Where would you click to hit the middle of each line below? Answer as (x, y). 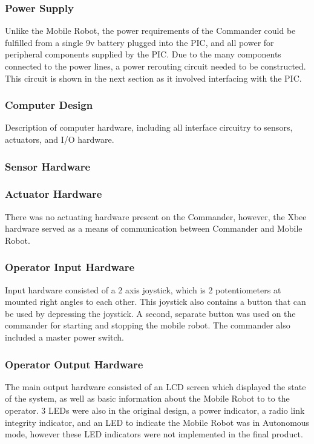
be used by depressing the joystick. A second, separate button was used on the (150, 313)
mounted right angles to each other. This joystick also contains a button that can (155, 302)
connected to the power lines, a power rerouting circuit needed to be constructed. (155, 66)
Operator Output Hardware (74, 364)
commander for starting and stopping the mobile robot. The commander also (148, 325)
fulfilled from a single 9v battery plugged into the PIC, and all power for (139, 42)
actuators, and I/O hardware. (60, 139)
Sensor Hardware (48, 166)
